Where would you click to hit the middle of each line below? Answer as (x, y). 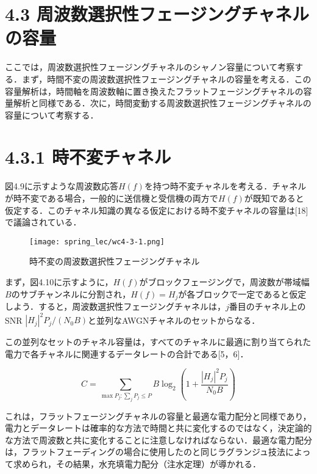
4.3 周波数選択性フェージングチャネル (157, 14)
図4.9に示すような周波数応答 (62, 186)
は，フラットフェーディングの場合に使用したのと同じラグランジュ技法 (145, 452)
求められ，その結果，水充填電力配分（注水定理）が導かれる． (137, 463)
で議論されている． (43, 222)
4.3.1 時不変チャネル (88, 157)
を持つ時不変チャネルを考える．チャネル (225, 186)
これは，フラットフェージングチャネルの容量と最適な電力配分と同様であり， (158, 416)
